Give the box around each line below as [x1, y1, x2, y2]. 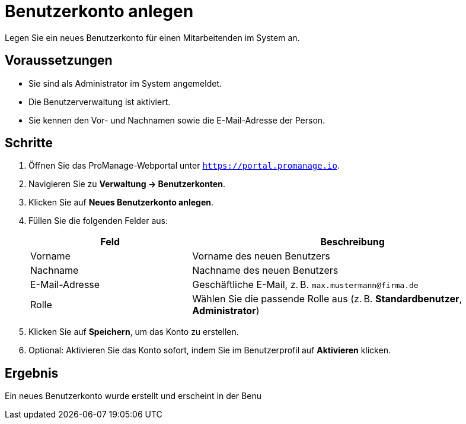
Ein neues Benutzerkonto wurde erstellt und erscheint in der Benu [5, 391, 261, 401]
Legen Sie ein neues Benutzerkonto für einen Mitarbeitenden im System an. [5, 32, 300, 43]
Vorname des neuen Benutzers [192, 250, 330, 262]
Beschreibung [320, 236, 385, 248]
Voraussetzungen [5, 53, 113, 68]
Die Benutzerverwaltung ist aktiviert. [28, 96, 171, 107]
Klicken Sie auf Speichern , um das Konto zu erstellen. [28, 327, 239, 337]
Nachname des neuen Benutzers [192, 264, 339, 277]
